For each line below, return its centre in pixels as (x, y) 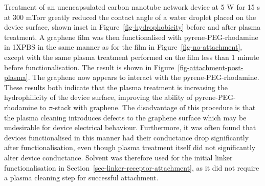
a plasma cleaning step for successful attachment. (81, 178)
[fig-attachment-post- (211, 67)
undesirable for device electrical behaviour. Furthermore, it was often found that (130, 127)
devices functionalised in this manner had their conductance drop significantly (127, 137)
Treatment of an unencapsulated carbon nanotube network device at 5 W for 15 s (132, 7)
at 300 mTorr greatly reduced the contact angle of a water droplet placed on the (130, 17)
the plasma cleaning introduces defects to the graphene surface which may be (125, 117)
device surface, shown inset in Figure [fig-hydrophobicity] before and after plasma (132, 27)
